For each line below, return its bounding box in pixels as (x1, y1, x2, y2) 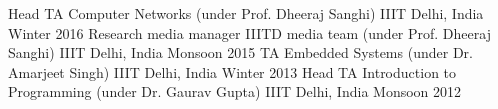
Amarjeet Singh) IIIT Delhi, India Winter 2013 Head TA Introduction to (8, 61, 457, 82)
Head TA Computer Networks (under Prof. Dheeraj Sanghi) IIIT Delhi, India (8, 3, 484, 23)
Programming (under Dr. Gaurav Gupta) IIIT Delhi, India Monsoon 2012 (8, 81, 462, 102)
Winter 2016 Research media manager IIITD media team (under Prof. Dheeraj (8, 22, 491, 43)
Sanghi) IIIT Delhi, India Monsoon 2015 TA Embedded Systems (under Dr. (8, 42, 473, 63)
